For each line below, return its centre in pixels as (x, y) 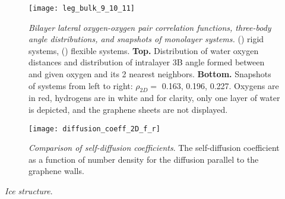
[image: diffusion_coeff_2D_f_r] (94, 129)
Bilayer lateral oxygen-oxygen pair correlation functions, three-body (150, 27)
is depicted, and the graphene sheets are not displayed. (128, 110)
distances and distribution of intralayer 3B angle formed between (147, 62)
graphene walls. (56, 171)
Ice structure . (29, 191)
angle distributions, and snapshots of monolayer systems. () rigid (146, 39)
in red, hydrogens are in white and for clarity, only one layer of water (154, 98)
